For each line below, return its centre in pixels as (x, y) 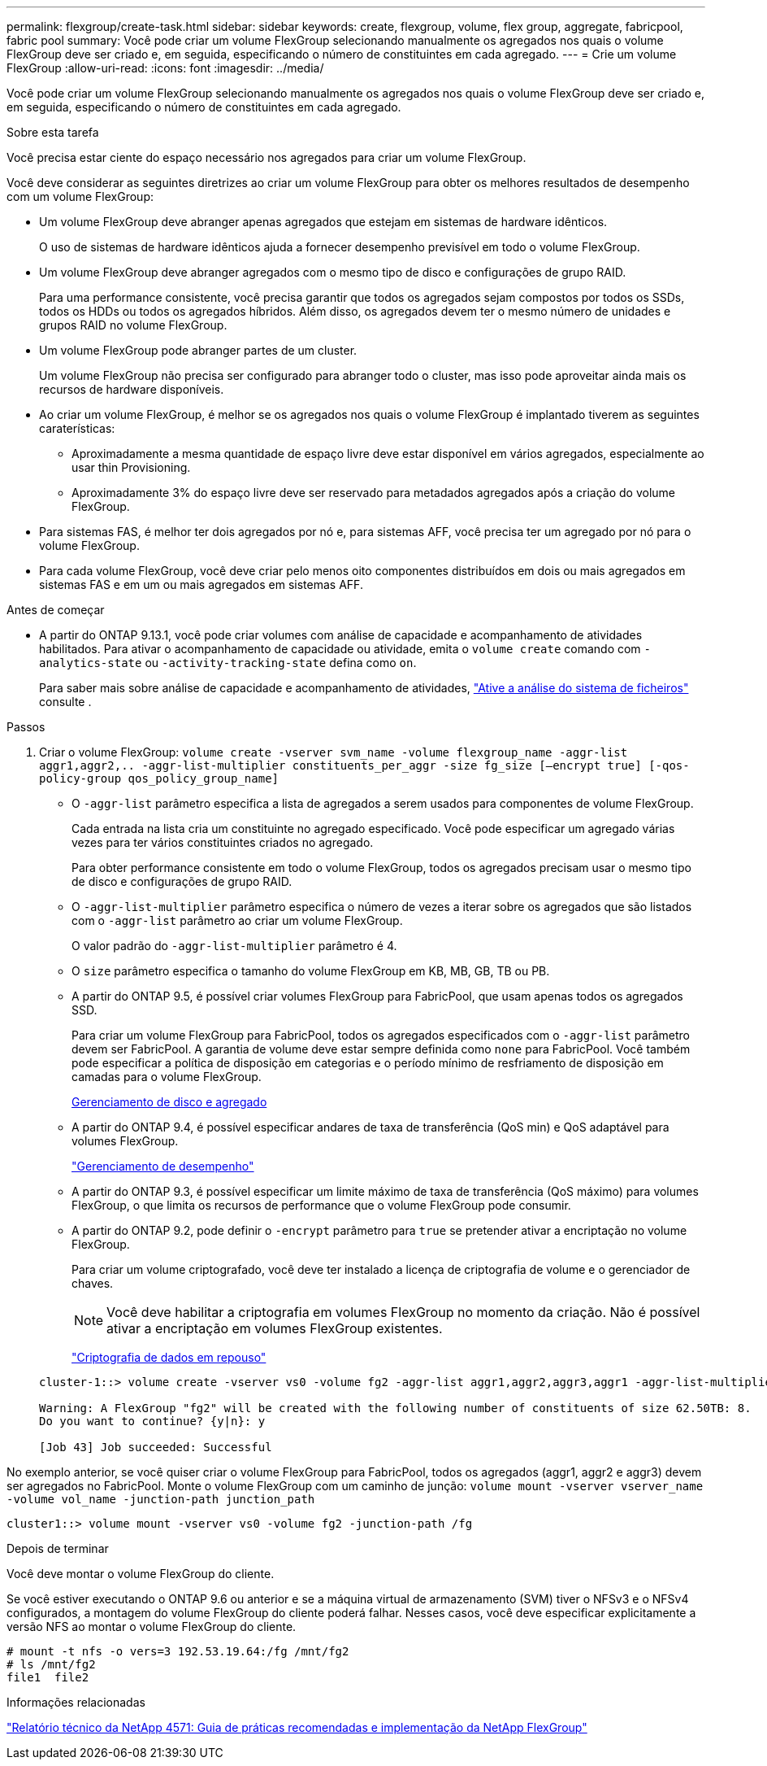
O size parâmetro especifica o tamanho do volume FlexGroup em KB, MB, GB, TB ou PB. (311, 971)
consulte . (65, 702)
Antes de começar (56, 610)
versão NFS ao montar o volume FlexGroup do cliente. (152, 1626)
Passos (26, 727)
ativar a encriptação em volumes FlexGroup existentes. (275, 1328)
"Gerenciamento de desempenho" (163, 1166)
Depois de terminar (58, 1548)
